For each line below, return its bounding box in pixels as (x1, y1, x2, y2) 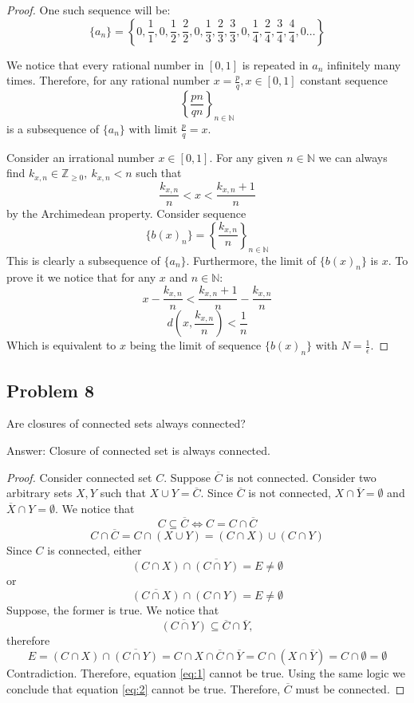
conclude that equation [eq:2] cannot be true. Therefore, (6, 680, 281, 697)
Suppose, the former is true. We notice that (6, 602, 219, 618)
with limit (128, 120, 178, 136)
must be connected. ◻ (295, 680, 405, 697)
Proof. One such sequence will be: (6, 2, 171, 18)
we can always (318, 148, 388, 165)
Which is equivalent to (6, 337, 116, 353)
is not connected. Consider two (226, 468, 377, 485)
